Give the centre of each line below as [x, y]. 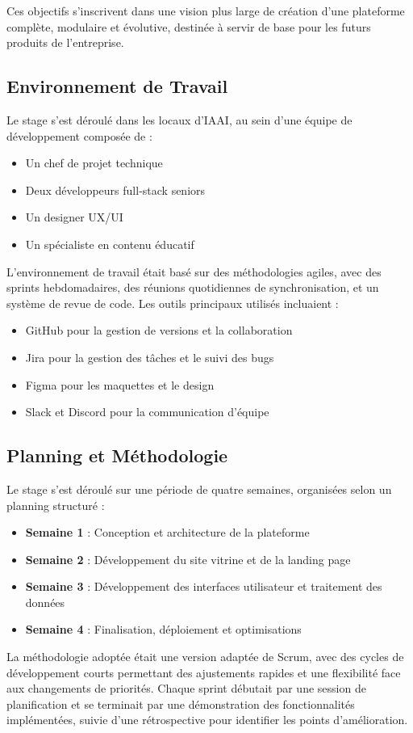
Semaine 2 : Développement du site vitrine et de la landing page [188, 559]
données [45, 602]
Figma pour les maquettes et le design [120, 384]
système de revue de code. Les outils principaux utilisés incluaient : [173, 303]
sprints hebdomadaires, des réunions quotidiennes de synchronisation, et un [193, 287]
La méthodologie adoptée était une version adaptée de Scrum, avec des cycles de [205, 657]
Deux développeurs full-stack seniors [115, 190]
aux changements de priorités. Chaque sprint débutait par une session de [186, 688]
